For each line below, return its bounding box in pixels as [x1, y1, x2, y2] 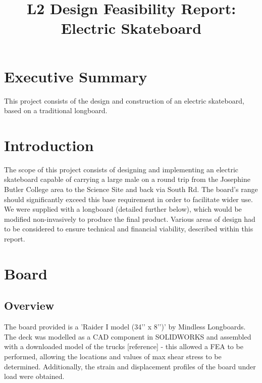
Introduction [4, 134, 94, 155]
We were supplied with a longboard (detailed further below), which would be [4, 204, 242, 214]
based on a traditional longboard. [4, 105, 108, 116]
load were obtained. [4, 371, 65, 381]
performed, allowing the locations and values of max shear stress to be [4, 351, 222, 361]
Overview [4, 298, 55, 313]
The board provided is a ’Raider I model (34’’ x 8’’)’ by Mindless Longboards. [4, 321, 246, 332]
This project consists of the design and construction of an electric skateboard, [4, 95, 244, 106]
